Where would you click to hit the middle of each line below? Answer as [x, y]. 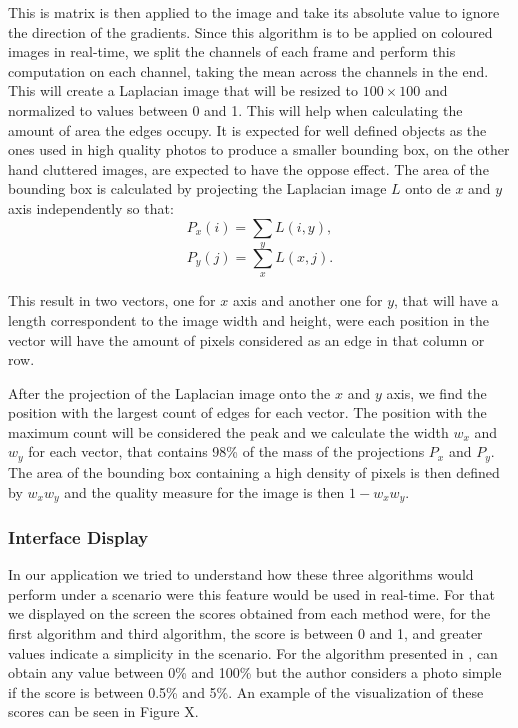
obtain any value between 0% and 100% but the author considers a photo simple [255, 672]
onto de [428, 188]
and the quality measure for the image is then [204, 491]
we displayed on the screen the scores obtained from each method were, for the [249, 613]
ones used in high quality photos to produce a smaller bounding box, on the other [259, 149]
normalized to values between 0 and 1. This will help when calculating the [235, 109]
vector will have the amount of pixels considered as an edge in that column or [246, 339]
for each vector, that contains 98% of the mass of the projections [226, 451]
